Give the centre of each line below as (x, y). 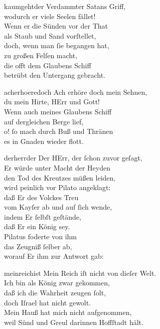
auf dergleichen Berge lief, (44, 121)
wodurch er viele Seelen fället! (50, 16)
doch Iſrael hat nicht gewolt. (48, 302)
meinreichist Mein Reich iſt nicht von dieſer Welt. (80, 273)
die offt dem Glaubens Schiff (48, 65)
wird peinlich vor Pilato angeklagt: (57, 187)
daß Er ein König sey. (37, 226)
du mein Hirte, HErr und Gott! (52, 102)
